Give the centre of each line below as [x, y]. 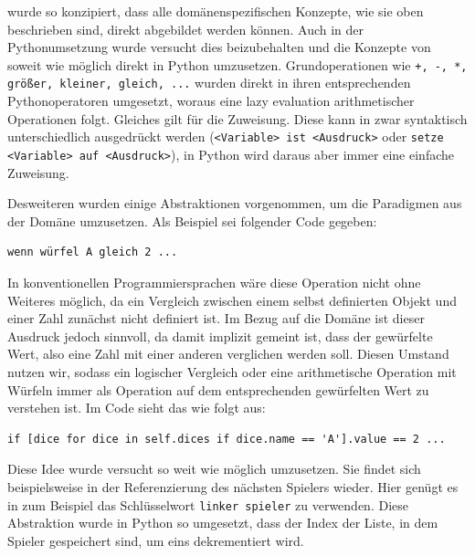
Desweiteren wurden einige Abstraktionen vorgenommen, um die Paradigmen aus [235, 203]
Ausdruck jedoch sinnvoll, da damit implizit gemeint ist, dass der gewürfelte [220, 336]
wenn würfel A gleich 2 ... [93, 252]
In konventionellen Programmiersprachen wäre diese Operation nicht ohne [214, 282]
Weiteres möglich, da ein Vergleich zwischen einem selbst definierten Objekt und [232, 300]
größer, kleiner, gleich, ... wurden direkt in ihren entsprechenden [209, 83]
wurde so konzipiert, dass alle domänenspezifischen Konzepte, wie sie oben [216, 11]
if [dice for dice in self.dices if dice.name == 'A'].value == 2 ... [227, 439]
